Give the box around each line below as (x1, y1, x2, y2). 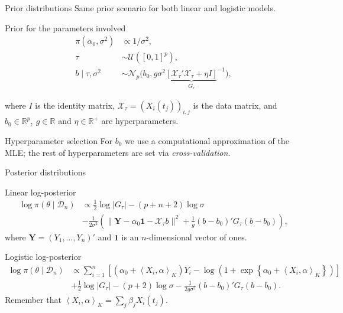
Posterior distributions (5, 166, 86, 178)
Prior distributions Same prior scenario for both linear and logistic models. (5, 2, 276, 14)
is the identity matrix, (35, 99, 115, 111)
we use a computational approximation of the (125, 135, 289, 147)
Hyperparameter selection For (5, 135, 113, 147)
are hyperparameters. (101, 115, 179, 127)
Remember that (5, 293, 62, 305)
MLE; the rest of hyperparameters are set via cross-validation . (5, 146, 231, 158)
